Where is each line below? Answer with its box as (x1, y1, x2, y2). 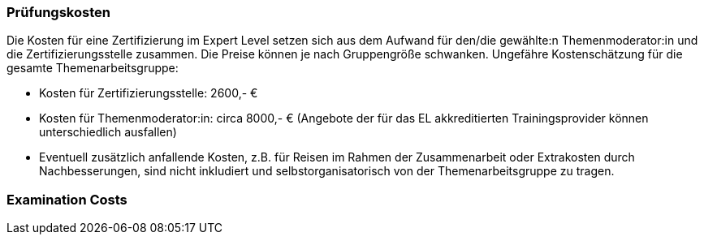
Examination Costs (6, 191, 127, 208)
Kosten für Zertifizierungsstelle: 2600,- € (39, 86, 258, 101)
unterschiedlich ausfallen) (39, 125, 177, 140)
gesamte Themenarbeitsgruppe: (6, 61, 179, 75)
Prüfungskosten (6, 4, 110, 20)
